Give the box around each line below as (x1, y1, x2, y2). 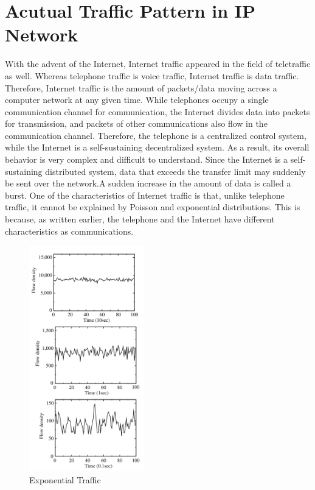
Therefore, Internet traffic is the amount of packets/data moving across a (5, 81, 277, 94)
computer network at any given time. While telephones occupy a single (5, 93, 269, 106)
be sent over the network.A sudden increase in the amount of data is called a (5, 177, 291, 190)
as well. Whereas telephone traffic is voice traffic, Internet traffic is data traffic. (5, 69, 299, 82)
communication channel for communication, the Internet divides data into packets (5, 105, 310, 118)
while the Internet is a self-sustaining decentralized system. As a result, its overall (5, 141, 310, 154)
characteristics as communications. (5, 224, 134, 237)
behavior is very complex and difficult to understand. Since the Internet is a (5, 153, 288, 166)
